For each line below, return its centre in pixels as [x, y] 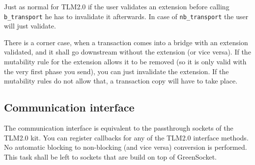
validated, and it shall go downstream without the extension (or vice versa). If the [127, 52]
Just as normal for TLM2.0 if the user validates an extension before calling [117, 6]
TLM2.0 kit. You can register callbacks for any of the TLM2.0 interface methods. [126, 137]
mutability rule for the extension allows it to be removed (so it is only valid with [125, 62]
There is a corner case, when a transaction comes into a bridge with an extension [126, 42]
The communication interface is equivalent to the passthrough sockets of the [119, 128]
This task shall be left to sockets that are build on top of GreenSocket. [110, 156]
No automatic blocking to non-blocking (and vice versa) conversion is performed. [126, 147]
